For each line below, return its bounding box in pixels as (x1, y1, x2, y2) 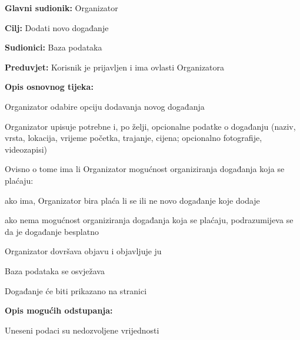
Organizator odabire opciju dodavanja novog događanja (5, 100, 205, 112)
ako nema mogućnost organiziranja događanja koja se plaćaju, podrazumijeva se (5, 214, 294, 226)
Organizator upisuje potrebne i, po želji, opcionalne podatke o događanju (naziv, (5, 120, 296, 132)
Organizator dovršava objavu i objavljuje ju (5, 245, 162, 257)
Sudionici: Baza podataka (5, 41, 102, 53)
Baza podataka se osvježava (5, 264, 105, 277)
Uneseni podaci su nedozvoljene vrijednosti (5, 324, 159, 336)
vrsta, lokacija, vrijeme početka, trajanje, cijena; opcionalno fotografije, (5, 132, 262, 144)
